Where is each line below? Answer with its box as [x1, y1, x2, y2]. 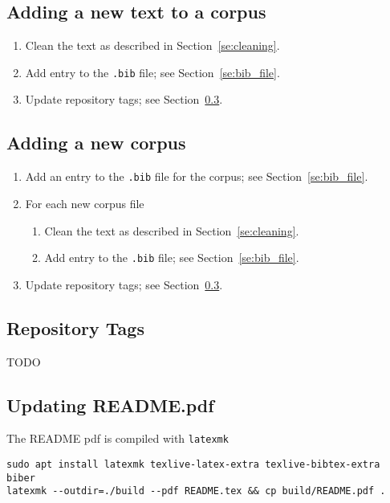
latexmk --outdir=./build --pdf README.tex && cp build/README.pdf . [6, 485, 386, 497]
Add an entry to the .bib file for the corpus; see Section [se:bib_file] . [25, 168, 368, 185]
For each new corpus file [25, 194, 144, 211]
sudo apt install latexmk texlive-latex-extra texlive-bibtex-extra [6, 459, 380, 470]
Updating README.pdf [6, 392, 214, 417]
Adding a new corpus [6, 130, 186, 155]
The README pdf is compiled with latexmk [6, 430, 229, 447]
